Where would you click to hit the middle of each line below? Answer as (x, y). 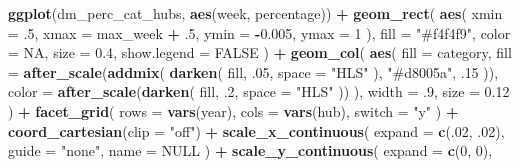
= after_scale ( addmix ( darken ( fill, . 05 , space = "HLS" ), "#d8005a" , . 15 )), (253, 71)
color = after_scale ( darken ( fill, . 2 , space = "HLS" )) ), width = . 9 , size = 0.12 (259, 91)
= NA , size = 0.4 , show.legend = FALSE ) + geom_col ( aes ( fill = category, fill (260, 52)
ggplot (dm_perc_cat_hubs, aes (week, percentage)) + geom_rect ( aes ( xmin (255, 13)
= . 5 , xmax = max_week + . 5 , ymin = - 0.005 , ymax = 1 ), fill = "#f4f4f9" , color (259, 32)
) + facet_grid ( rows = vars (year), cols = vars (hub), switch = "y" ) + (233, 110)
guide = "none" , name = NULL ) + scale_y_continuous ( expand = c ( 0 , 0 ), (250, 150)
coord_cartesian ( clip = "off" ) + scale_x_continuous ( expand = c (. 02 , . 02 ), (256, 130)
